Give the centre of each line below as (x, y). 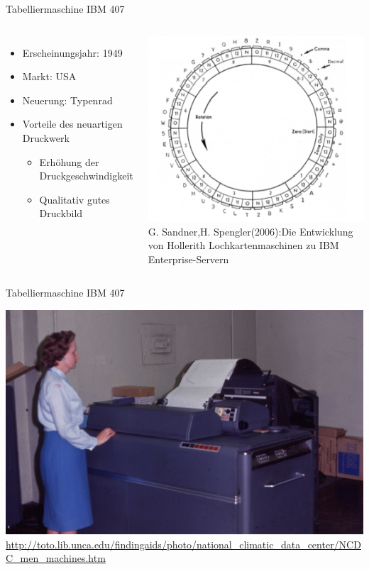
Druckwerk (46, 137)
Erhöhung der (69, 161)
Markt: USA (49, 76)
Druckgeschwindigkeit (86, 176)
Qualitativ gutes (75, 199)
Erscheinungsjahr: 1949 (72, 52)
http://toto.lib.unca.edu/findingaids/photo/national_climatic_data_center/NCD (183, 544)
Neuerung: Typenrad (67, 100)
